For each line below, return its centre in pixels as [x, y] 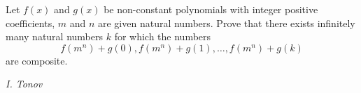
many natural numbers [55, 36]
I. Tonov [24, 84]
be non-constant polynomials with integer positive [211, 9]
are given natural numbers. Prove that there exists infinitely [226, 23]
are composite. [37, 60]
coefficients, [30, 23]
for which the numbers [163, 36]
